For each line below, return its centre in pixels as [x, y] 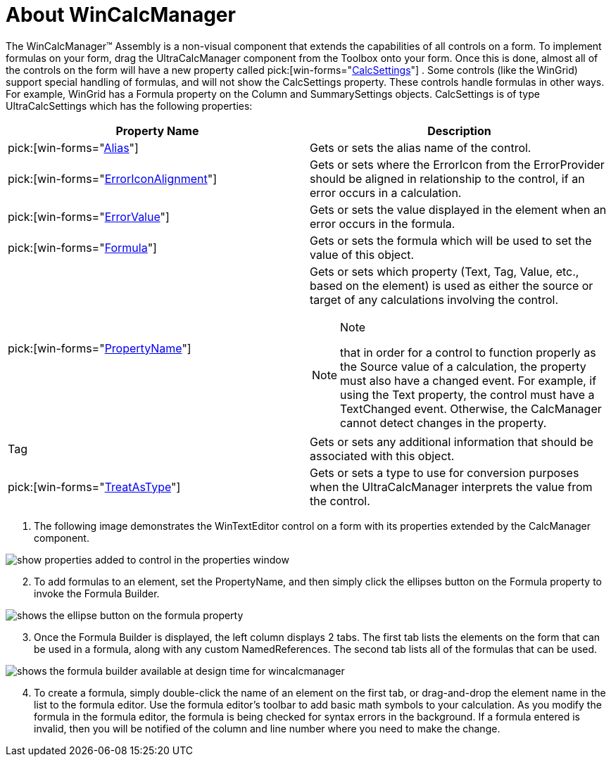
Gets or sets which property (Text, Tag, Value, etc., [445, 271]
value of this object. [362, 254]
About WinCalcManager [121, 15]
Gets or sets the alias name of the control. [421, 147]
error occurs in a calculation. [386, 192]
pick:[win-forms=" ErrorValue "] [89, 216]
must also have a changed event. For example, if [468, 380]
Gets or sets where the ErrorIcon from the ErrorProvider [457, 164]
